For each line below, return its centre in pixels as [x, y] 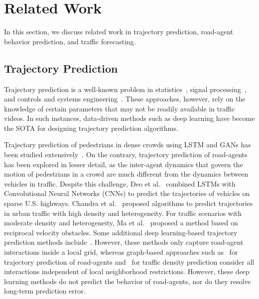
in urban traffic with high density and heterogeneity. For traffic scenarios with [123, 213]
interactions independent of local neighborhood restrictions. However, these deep [127, 271]
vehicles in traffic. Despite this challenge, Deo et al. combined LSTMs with [120, 183]
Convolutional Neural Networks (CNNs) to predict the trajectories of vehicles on [127, 193]
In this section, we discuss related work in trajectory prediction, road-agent [119, 32]
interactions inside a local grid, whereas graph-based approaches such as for [121, 252]
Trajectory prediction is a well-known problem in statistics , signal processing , [125, 89]
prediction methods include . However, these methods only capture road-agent [124, 242]
